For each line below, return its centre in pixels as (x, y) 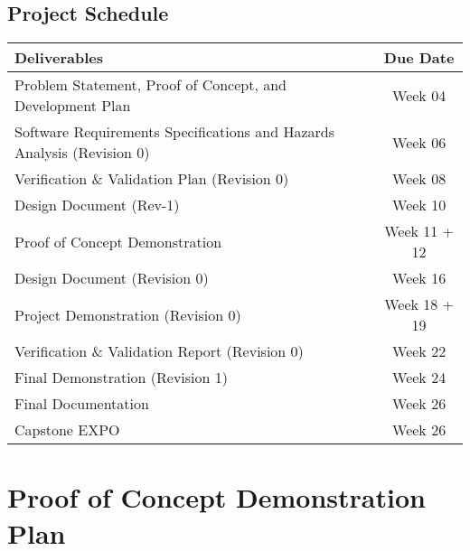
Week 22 (419, 351)
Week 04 (419, 95)
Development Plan (73, 106)
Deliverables (59, 58)
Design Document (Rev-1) (97, 205)
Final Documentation (82, 404)
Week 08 (419, 179)
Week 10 (419, 205)
